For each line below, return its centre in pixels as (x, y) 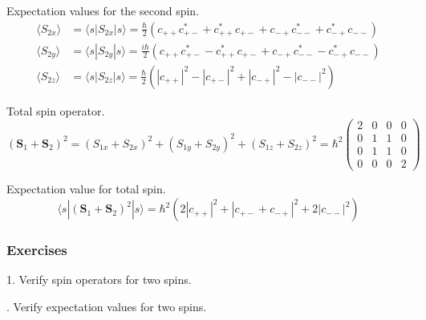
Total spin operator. (56, 110)
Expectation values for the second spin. (103, 10)
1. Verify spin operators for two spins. (99, 279)
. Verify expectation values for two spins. (107, 306)
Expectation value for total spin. (86, 189)
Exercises (37, 249)
